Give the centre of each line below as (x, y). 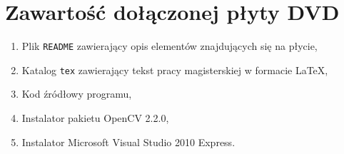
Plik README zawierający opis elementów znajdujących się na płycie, (170, 46)
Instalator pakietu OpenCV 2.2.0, (95, 118)
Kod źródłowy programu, (77, 94)
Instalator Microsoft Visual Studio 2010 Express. (128, 142)
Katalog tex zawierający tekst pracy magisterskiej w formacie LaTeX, (175, 70)
